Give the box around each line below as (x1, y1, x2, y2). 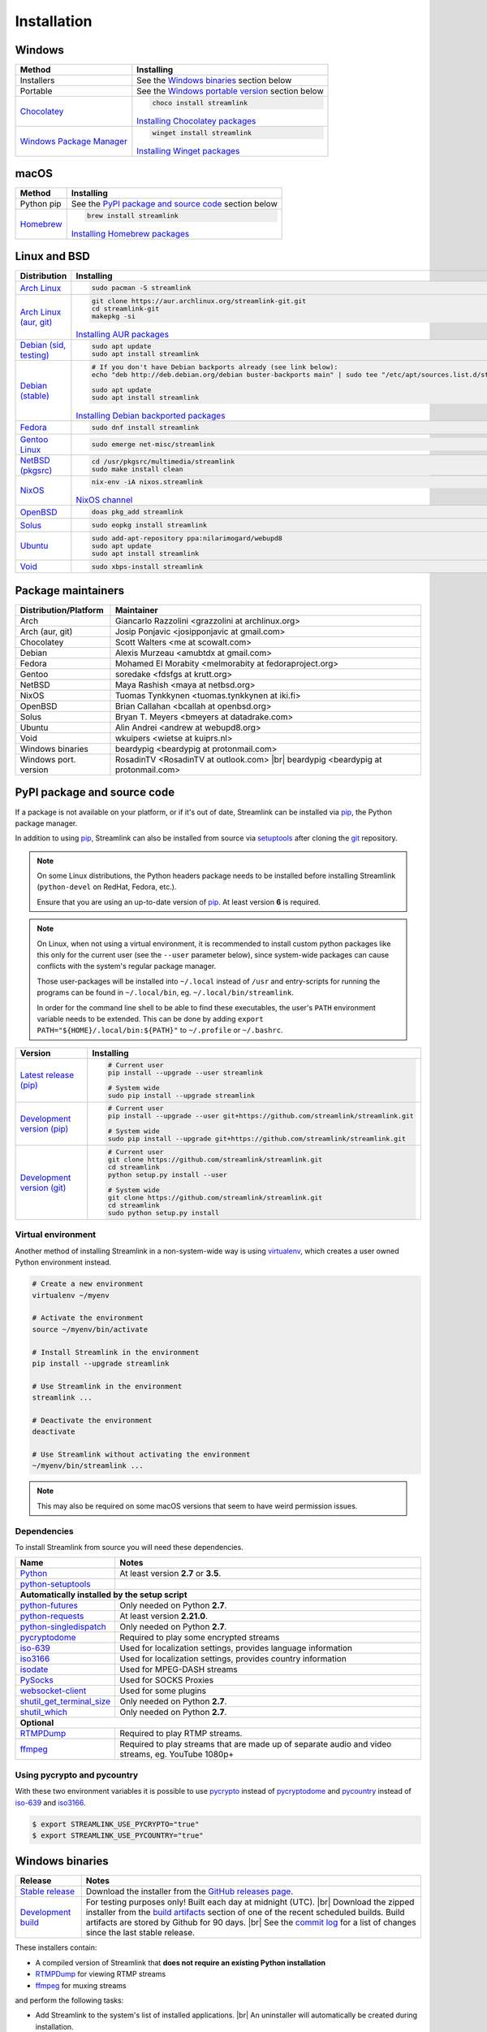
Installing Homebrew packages (71, 228, 190, 239)
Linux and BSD (15, 250, 91, 263)
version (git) (19, 1182, 67, 1193)
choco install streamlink (152, 98, 248, 107)
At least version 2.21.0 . (119, 1610, 209, 1622)
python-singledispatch (19, 1622, 107, 1633)
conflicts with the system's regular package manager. (37, 962, 217, 971)
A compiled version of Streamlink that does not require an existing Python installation (35, 1957, 326, 1967)
